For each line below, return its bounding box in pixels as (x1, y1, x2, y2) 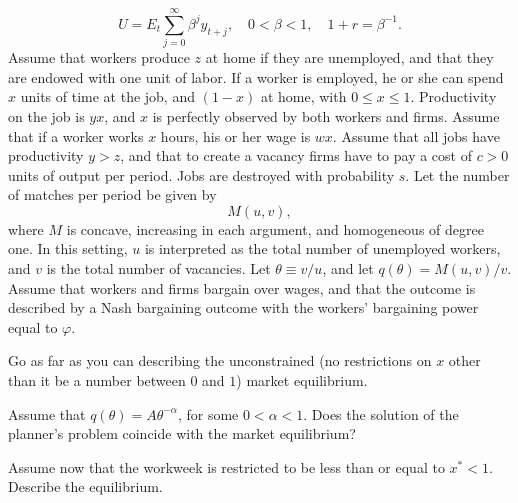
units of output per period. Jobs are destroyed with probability (8, 164, 395, 185)
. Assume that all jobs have (332, 125, 500, 146)
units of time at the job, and (20, 86, 195, 107)
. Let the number (405, 164, 510, 185)
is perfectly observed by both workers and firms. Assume (152, 105, 500, 126)
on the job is (8, 105, 85, 126)
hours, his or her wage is (160, 125, 311, 146)
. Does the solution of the (303, 403, 459, 424)
